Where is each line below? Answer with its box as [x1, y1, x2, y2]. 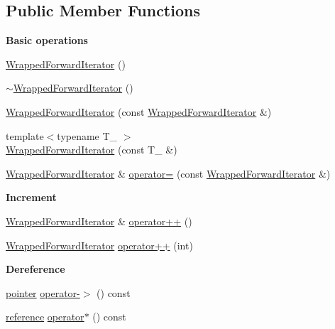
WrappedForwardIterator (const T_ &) [6, 142, 177, 157]
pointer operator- [6, 285, 80, 300]
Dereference [6, 261, 65, 276]
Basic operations [6, 33, 88, 48]
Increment [6, 190, 57, 205]
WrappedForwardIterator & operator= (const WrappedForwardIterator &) [6, 166, 331, 180]
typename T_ [57, 128, 118, 143]
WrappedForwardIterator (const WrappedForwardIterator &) [6, 104, 272, 119]
